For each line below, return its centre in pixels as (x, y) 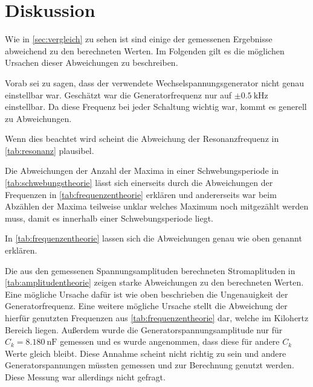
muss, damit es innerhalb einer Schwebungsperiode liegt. (109, 218)
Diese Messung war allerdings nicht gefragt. (85, 376)
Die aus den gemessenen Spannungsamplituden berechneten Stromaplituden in (150, 270)
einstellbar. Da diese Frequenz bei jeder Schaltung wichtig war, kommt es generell (156, 107)
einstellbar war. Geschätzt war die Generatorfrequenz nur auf (118, 94)
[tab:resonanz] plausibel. (50, 150)
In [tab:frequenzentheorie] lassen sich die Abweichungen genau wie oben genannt (153, 238)
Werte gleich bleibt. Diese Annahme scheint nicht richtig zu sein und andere (146, 353)
